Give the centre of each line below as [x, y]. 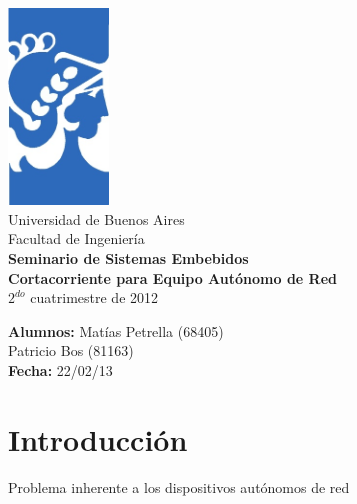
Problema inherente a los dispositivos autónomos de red [179, 486]
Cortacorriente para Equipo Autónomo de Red [172, 277]
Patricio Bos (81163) [71, 350]
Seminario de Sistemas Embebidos [128, 258]
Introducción [98, 438]
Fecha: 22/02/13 [60, 370]
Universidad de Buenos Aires [96, 218]
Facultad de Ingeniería [76, 238]
